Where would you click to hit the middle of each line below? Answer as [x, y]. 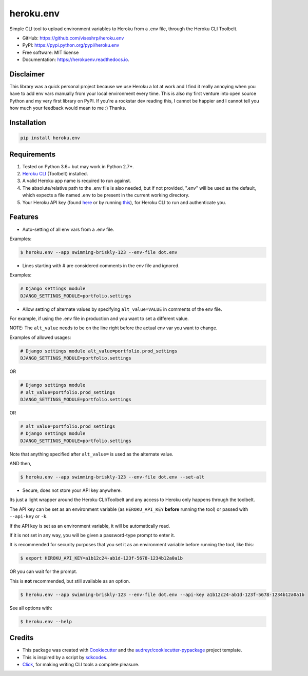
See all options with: [31, 608]
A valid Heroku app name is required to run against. [77, 181]
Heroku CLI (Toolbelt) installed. [55, 174]
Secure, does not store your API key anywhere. [72, 490]
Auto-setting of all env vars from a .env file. [68, 229]
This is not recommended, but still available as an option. [70, 581]
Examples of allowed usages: [40, 337]
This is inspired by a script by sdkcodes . [65, 657]
